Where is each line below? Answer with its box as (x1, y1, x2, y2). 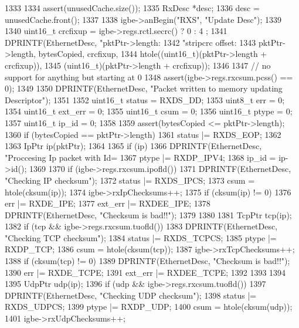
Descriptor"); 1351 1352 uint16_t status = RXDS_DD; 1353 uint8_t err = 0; (5, 93, 285, 106)
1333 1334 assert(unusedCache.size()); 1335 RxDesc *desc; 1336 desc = (5, 2, 260, 13)
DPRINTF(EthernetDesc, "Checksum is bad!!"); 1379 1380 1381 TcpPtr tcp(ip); (5, 208, 292, 221)
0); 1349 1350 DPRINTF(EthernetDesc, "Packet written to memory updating (5, 82, 283, 94)
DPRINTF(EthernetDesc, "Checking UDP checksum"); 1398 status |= (5, 289, 257, 301)
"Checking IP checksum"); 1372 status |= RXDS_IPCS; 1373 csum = (5, 174, 255, 186)
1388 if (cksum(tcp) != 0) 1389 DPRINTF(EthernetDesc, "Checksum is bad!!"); (5, 255, 290, 267)
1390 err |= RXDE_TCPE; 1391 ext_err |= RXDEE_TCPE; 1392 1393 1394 (5, 266, 286, 278)
